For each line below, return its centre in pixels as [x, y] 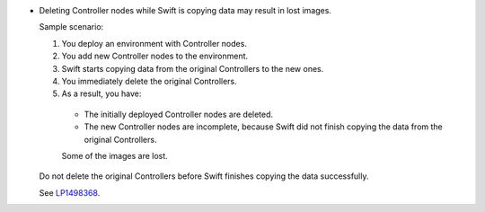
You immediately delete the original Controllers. [149, 81]
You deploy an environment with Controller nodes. [154, 43]
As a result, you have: [101, 93]
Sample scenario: [71, 27]
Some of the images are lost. [115, 155]
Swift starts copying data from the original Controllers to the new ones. [193, 68]
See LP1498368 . [70, 192]
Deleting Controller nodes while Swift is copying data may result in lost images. [185, 10]
